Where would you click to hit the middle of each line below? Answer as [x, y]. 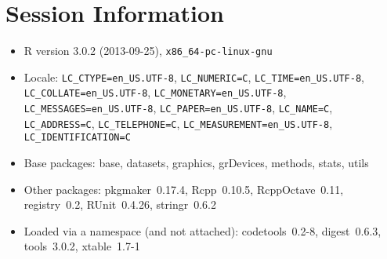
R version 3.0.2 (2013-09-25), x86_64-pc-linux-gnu [148, 51]
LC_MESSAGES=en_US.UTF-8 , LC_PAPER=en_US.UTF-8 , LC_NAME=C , [178, 108]
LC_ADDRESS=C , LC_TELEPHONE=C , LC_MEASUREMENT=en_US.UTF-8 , [178, 123]
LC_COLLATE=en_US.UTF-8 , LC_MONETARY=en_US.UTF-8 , [155, 92]
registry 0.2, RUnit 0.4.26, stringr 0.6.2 [120, 204]
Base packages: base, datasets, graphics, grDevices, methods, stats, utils [196, 163]
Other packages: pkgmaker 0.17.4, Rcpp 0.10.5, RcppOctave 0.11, [184, 189]
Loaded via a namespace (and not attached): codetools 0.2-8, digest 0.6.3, [203, 230]
